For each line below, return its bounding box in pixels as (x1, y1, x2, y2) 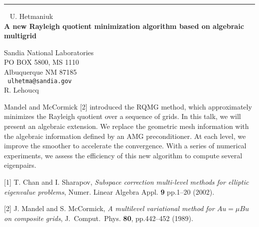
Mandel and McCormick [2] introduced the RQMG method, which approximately (4, 101, 252, 112)
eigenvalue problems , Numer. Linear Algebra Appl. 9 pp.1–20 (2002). (4, 186, 215, 197)
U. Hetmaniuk (9, 11, 53, 21)
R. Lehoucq (4, 85, 39, 95)
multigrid (4, 30, 37, 41)
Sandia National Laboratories (4, 47, 94, 57)
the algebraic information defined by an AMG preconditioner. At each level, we (4, 130, 246, 141)
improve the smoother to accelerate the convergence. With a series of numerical (4, 140, 247, 151)
